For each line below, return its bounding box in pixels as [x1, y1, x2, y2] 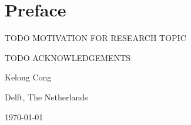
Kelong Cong [5, 71, 52, 83]
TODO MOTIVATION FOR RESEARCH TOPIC [5, 32, 186, 44]
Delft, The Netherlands [5, 90, 88, 103]
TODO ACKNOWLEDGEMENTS [5, 51, 131, 63]
